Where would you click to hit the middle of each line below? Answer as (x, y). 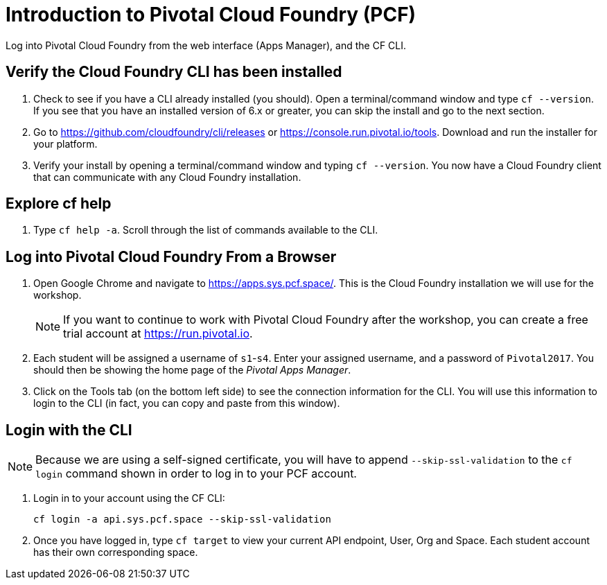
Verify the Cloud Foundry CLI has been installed (174, 72)
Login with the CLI (69, 430)
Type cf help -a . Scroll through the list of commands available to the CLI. (206, 230)
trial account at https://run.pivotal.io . (158, 334)
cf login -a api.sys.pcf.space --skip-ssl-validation (182, 519)
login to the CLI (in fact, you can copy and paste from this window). (187, 403)
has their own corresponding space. (116, 552)
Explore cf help (59, 204)
